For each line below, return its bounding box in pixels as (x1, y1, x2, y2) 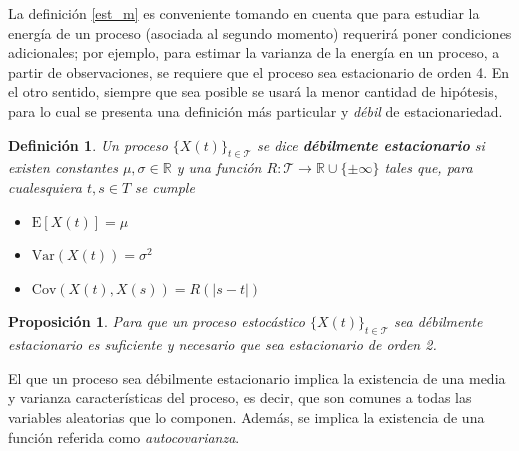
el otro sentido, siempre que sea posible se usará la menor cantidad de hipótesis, (8, 81, 498, 102)
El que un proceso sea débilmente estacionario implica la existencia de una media (8, 367, 506, 388)
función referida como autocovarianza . (8, 426, 240, 447)
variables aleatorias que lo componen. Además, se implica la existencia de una (8, 406, 485, 427)
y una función (176, 157, 262, 178)
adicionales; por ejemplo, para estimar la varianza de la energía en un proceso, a (8, 42, 500, 63)
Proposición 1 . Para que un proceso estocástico (8, 311, 305, 332)
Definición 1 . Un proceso (8, 134, 168, 155)
